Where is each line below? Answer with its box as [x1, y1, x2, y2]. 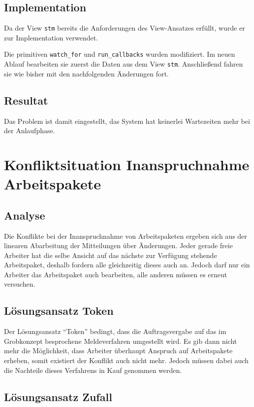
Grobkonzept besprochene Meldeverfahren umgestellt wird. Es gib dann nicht [4, 335, 237, 346]
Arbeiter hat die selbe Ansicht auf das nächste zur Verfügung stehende [4, 250, 217, 260]
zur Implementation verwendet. [4, 32, 98, 42]
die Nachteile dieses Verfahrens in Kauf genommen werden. [4, 365, 182, 375]
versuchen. [4, 279, 35, 289]
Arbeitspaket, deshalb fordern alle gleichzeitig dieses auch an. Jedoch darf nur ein [4, 259, 250, 270]
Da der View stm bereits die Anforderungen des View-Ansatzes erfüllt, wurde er [4, 23, 245, 33]
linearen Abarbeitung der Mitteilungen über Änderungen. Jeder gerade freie [4, 240, 233, 251]
